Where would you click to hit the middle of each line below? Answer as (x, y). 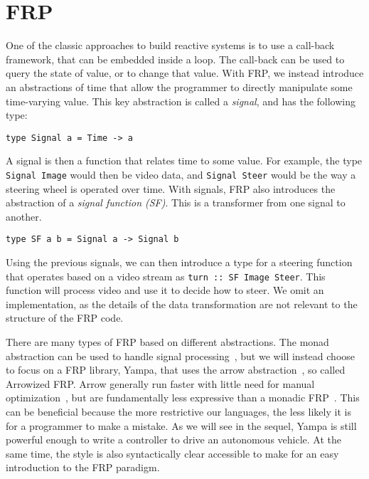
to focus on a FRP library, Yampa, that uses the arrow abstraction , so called (176, 370)
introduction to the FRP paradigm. (83, 467)
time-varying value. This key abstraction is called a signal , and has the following (181, 101)
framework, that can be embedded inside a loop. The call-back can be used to (175, 59)
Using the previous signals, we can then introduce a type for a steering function (179, 262)
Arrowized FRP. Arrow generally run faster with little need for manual (160, 383)
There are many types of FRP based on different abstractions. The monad (167, 342)
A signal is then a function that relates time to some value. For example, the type (184, 160)
